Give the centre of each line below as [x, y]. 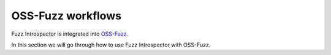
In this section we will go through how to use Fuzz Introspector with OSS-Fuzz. [111, 45]
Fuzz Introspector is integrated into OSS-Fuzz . [70, 34]
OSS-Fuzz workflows [67, 16]
